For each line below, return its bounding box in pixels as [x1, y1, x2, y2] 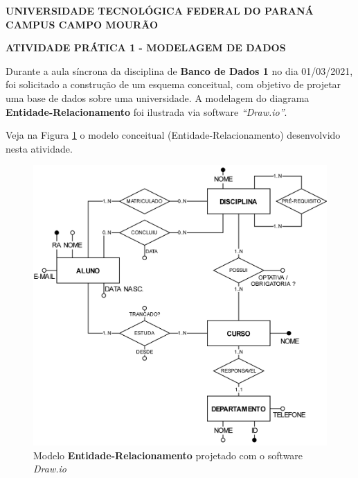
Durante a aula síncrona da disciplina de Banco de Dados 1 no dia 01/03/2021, [6, 63, 353, 78]
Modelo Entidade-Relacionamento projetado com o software [33, 447, 303, 462]
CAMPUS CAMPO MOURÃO [6, 17, 159, 31]
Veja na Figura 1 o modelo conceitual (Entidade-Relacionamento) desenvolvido [6, 128, 341, 142]
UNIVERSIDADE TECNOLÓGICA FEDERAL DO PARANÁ [6, 3, 314, 17]
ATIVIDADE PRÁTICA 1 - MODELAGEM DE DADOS [6, 40, 286, 55]
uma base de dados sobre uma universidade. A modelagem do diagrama [6, 90, 310, 105]
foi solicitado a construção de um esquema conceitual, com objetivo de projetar [6, 77, 341, 92]
